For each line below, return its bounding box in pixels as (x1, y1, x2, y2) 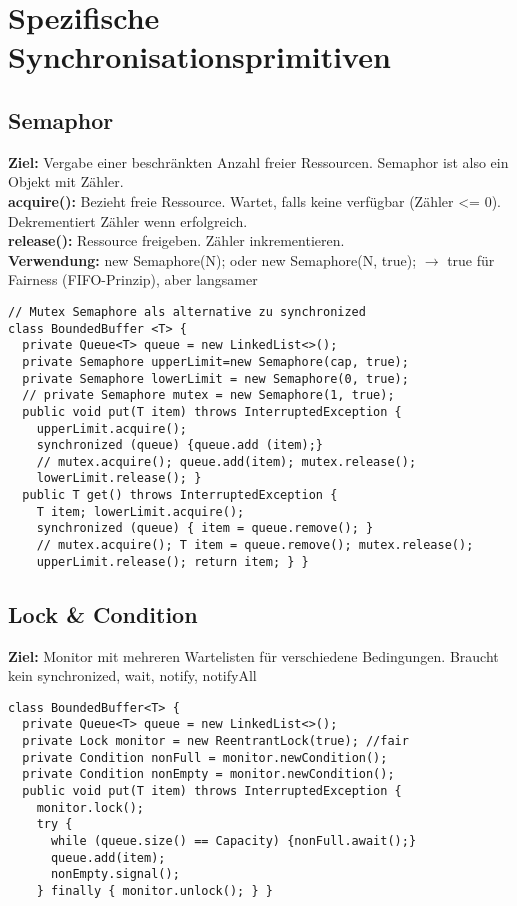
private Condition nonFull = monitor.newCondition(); (22, 750, 388, 765)
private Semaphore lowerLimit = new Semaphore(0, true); (22, 371, 409, 386)
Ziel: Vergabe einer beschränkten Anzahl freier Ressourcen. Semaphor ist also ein (8, 151, 509, 172)
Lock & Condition (8, 598, 198, 629)
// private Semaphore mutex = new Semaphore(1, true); (22, 388, 395, 403)
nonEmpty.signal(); (50, 867, 180, 882)
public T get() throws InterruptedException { (22, 488, 338, 503)
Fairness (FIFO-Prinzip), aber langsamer (8, 269, 258, 290)
